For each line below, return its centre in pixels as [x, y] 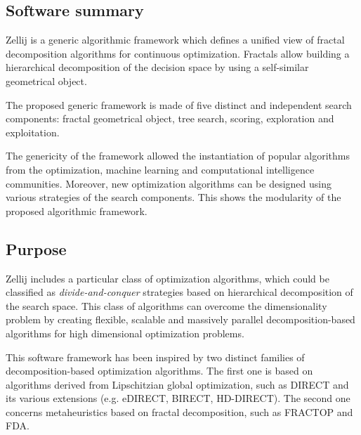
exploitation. [33, 132]
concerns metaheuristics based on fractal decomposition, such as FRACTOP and [179, 411]
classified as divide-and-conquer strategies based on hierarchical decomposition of [179, 292]
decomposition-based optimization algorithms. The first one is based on [159, 371]
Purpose [36, 248]
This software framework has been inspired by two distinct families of [155, 357]
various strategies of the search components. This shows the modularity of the [173, 197]
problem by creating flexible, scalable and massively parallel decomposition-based [180, 319]
